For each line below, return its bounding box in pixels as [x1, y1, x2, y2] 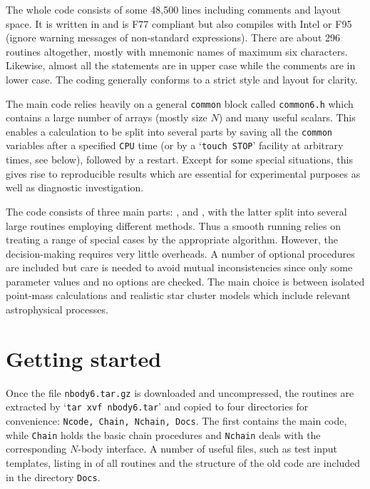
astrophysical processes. [6, 302, 108, 317]
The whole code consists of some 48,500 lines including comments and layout [6, 2, 341, 16]
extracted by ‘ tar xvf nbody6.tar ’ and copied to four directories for [6, 399, 309, 414]
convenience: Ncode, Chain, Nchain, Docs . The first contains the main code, [6, 413, 347, 428]
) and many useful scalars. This [218, 110, 356, 125]
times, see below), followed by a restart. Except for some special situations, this [6, 152, 353, 167]
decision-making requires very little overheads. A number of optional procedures [6, 246, 355, 261]
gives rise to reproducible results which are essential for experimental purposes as [6, 166, 361, 181]
